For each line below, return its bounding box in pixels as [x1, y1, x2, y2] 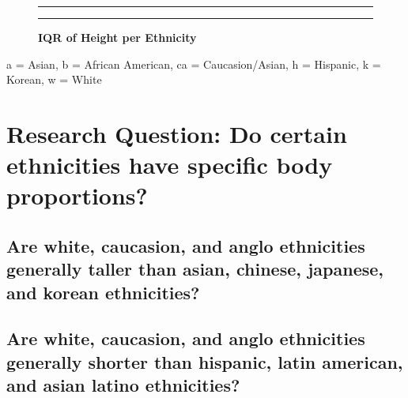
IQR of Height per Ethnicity [38, 29, 197, 45]
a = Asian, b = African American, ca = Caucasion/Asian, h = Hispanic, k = [6, 55, 381, 72]
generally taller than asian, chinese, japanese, [6, 257, 384, 281]
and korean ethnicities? [6, 280, 200, 304]
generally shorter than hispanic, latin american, [6, 349, 403, 374]
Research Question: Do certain [6, 117, 347, 149]
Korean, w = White [6, 71, 102, 88]
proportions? [6, 179, 148, 212]
